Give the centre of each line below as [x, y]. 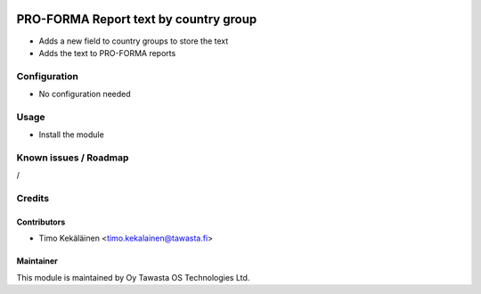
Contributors [41, 222]
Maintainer [37, 261]
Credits [33, 199]
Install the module [71, 135]
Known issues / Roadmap [73, 158]
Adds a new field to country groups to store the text [134, 41]
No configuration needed [85, 94]
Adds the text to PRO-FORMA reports [107, 53]
